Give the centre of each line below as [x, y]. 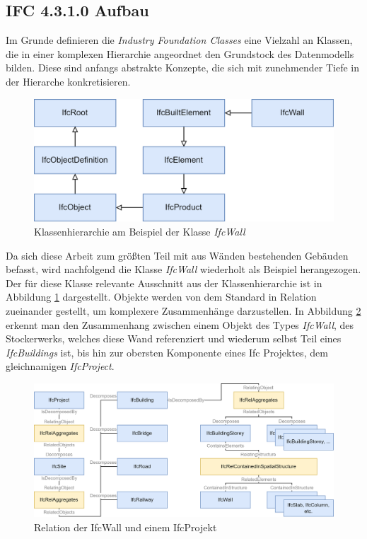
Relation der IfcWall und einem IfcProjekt [126, 527]
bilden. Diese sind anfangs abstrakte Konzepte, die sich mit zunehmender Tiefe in [182, 68]
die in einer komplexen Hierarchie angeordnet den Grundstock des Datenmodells [180, 53]
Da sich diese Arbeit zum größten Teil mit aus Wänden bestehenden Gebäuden [177, 255]
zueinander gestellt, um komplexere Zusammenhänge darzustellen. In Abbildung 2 [183, 311]
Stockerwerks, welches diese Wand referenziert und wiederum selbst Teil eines [174, 338]
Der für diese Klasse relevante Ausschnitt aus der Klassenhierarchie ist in [164, 283]
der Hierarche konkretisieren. [68, 81]
